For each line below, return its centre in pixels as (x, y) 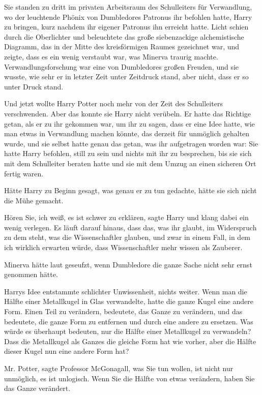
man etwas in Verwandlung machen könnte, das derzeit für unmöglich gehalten (127, 133)
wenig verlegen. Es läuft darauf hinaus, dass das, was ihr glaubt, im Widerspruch (130, 227)
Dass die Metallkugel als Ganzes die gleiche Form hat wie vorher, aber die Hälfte (130, 341)
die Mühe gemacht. (34, 200)
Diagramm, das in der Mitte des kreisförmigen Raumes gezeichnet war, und (122, 47)
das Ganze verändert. (37, 388)
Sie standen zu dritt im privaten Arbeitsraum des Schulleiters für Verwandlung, (128, 7)
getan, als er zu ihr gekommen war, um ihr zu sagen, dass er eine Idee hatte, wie (129, 123)
